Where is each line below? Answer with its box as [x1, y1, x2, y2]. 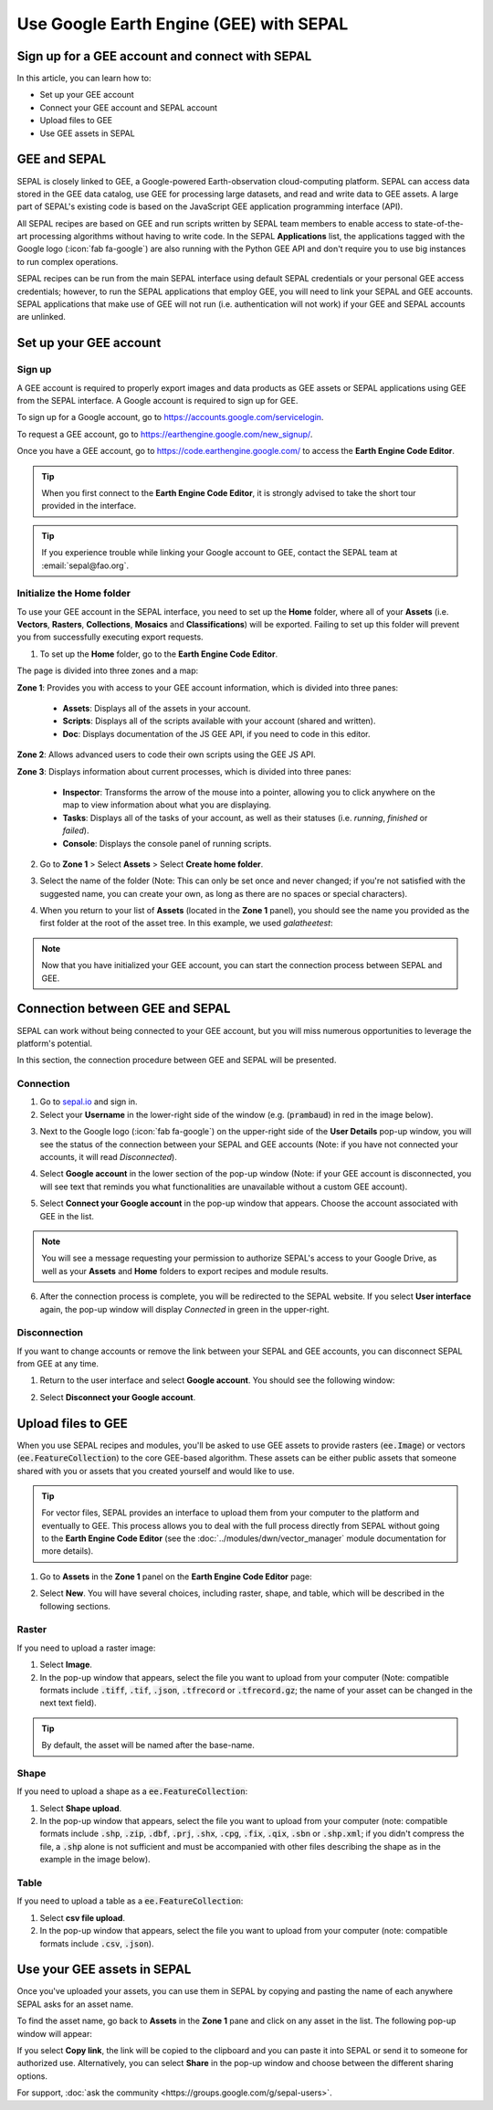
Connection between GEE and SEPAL [16, 1001, 231, 1017]
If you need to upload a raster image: [16, 1642, 156, 1653]
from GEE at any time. [16, 1358, 100, 1369]
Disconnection [16, 1326, 84, 1339]
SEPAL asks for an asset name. [16, 1999, 134, 2010]
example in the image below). [39, 1854, 151, 1865]
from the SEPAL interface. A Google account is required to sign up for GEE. [16, 395, 299, 406]
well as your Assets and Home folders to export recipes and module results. [41, 1265, 329, 1276]
